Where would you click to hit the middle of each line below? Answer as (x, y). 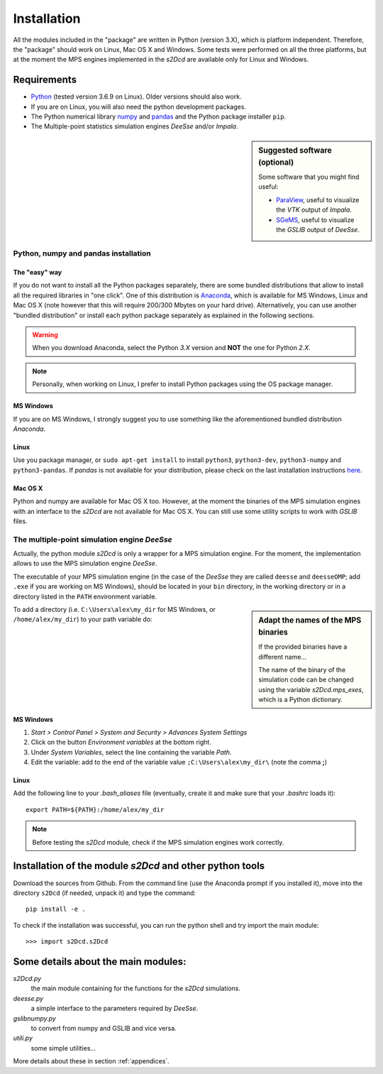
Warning (45, 335)
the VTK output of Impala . (314, 210)
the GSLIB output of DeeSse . (318, 229)
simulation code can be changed (306, 680)
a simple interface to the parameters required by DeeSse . (115, 1009)
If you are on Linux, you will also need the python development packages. (138, 106)
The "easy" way (38, 273)
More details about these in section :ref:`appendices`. (91, 1061)
